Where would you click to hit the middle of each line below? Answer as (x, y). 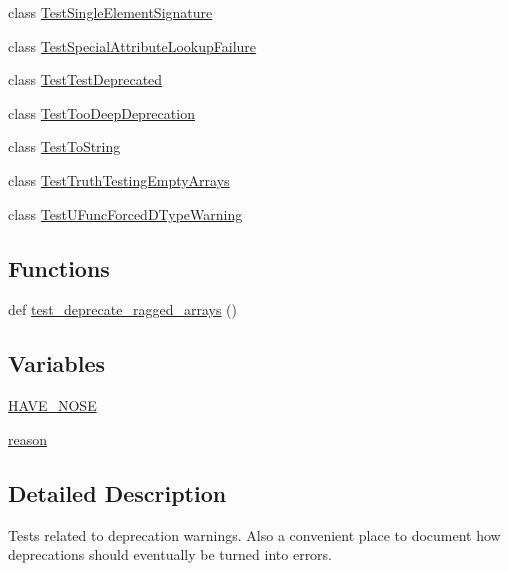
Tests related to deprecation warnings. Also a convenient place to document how (254, 534)
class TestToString (64, 146)
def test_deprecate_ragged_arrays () (122, 309)
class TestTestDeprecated (85, 79)
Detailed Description (117, 492)
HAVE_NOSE (52, 405)
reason (28, 438)
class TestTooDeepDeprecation (101, 112)
